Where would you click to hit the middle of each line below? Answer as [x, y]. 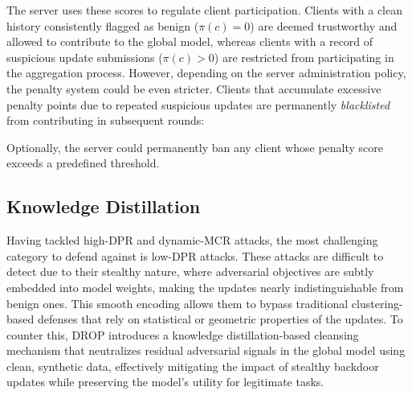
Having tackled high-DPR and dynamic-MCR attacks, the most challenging [192, 240]
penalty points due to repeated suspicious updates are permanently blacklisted [198, 104]
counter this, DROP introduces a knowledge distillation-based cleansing [183, 334]
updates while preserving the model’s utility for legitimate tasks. [165, 382]
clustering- [377, 303]
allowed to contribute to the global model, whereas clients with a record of [190, 41]
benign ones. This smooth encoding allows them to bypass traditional [177, 303]
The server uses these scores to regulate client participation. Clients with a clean [204, 10]
